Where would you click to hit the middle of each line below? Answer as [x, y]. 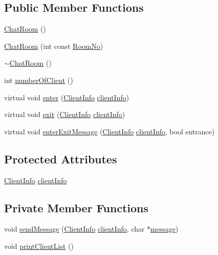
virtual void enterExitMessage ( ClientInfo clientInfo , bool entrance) [110, 131]
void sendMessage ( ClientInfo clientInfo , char [74, 229]
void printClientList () [39, 246]
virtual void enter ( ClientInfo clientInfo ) [67, 97]
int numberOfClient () [39, 80]
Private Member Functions [76, 207]
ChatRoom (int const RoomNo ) [54, 46]
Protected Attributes [61, 159]
